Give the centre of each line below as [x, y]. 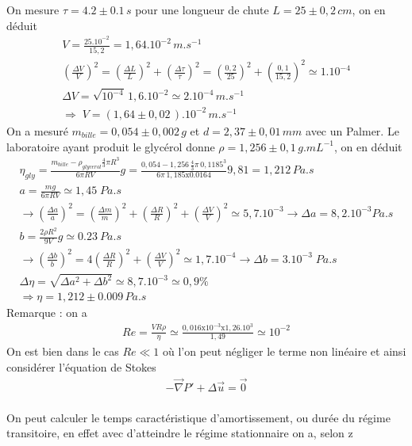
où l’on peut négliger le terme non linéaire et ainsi [285, 351]
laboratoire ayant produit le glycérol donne [111, 146]
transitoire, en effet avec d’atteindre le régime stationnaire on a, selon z [180, 433]
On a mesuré [37, 130]
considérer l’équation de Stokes [81, 367]
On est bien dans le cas [63, 351]
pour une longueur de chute [202, 10]
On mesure [33, 10]
